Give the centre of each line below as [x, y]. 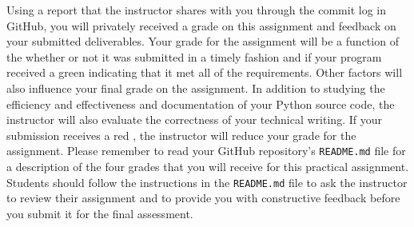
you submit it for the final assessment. [100, 213]
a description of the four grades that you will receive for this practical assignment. [208, 166]
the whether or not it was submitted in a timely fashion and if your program [194, 56]
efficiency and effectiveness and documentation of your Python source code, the [201, 104]
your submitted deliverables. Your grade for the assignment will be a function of [203, 41]
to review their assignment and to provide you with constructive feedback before [203, 198]
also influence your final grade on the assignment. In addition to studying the [196, 88]
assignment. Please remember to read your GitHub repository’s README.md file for [206, 151]
